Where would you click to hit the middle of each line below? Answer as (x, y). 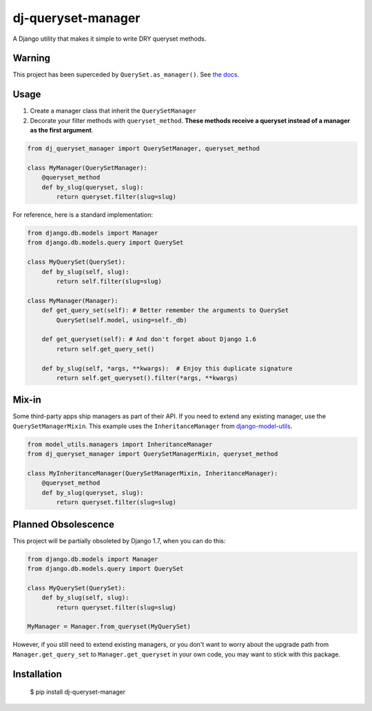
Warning (32, 58)
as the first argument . (62, 130)
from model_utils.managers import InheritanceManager (120, 444)
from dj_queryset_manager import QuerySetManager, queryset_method (144, 149)
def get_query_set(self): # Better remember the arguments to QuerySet (165, 310)
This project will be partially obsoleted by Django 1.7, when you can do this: (119, 540)
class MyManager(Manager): (73, 301)
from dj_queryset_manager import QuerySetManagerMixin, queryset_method (153, 454)
